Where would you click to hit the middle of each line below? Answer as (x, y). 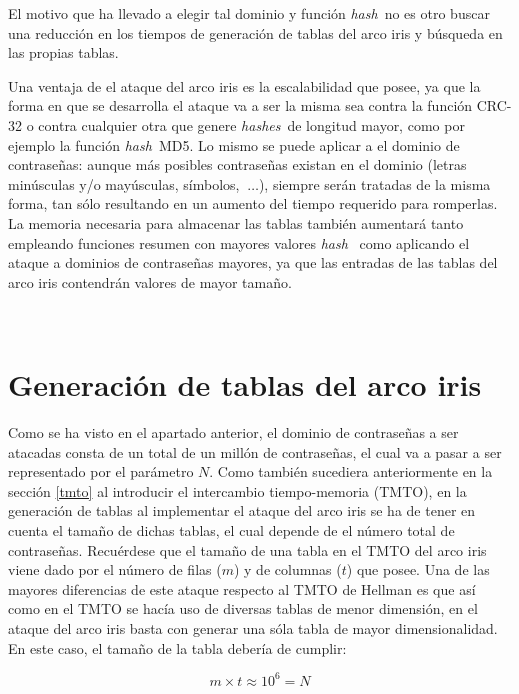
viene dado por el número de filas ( (115, 569)
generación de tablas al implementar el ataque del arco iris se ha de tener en (242, 510)
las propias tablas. (63, 52)
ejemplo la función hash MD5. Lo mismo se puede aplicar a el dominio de (234, 144)
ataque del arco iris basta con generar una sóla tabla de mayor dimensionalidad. (253, 627)
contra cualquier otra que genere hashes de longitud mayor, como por (251, 124)
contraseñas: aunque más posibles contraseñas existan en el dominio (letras (237, 164)
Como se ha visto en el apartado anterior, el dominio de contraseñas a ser (233, 432)
